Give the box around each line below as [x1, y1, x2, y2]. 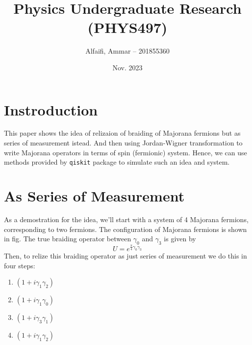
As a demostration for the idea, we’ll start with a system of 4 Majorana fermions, [4, 214, 249, 224]
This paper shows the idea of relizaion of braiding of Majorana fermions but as [4, 128, 241, 138]
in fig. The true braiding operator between [4, 233, 131, 244]
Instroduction [4, 99, 98, 119]
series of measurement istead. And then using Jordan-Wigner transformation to [4, 138, 243, 148]
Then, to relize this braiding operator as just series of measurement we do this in [4, 251, 247, 261]
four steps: [4, 260, 35, 270]
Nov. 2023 [112, 62, 143, 72]
